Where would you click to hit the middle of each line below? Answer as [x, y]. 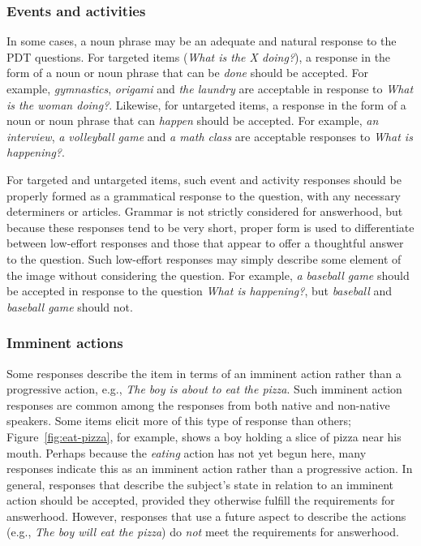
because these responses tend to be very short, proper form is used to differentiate [210, 227]
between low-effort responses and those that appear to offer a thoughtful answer [205, 243]
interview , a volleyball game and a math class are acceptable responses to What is [210, 136]
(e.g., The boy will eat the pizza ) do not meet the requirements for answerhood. [203, 532]
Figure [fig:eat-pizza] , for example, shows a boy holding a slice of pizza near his [204, 436]
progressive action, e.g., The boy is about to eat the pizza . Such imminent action [204, 389]
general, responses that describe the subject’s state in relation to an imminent [200, 484]
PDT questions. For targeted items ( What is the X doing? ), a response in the [199, 56]
